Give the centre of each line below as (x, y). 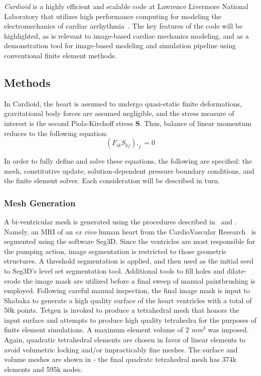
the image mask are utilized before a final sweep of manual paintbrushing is (139, 280)
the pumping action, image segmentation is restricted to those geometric (115, 251)
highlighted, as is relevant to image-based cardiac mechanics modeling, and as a (126, 35)
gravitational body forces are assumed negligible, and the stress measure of (119, 113)
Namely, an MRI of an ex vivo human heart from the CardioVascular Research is (130, 231)
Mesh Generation (40, 203)
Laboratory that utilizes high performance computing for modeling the (113, 16)
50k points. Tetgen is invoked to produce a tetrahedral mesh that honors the (122, 310)
